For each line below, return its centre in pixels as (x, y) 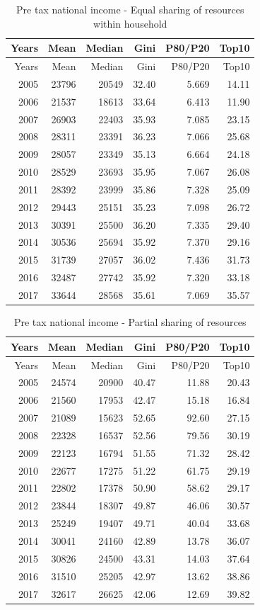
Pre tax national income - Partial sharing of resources (130, 322)
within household (130, 23)
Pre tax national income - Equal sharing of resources (130, 9)
